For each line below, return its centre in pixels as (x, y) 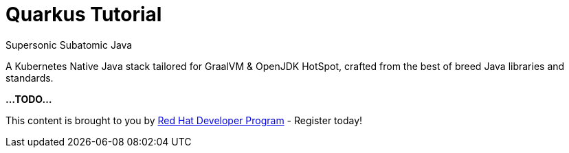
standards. (30, 78)
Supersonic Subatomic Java (69, 45)
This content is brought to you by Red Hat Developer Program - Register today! (184, 120)
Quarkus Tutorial (84, 14)
